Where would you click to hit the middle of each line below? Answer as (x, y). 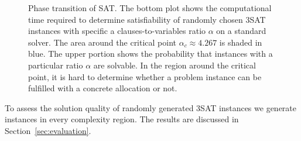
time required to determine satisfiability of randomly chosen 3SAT (147, 19)
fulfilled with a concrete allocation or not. (103, 88)
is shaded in (241, 42)
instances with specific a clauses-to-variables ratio (117, 31)
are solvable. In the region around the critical (175, 65)
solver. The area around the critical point (102, 42)
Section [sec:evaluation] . (48, 130)
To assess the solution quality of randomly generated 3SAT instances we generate (151, 107)
